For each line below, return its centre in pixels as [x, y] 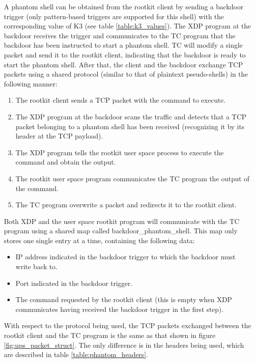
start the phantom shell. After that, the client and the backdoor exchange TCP [124, 64]
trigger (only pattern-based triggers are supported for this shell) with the [114, 16]
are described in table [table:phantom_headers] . [76, 354]
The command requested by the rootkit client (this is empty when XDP [124, 299]
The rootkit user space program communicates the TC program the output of [132, 178]
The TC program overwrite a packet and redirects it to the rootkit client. [126, 205]
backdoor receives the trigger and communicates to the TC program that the [120, 35]
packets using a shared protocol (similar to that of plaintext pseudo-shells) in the [126, 74]
